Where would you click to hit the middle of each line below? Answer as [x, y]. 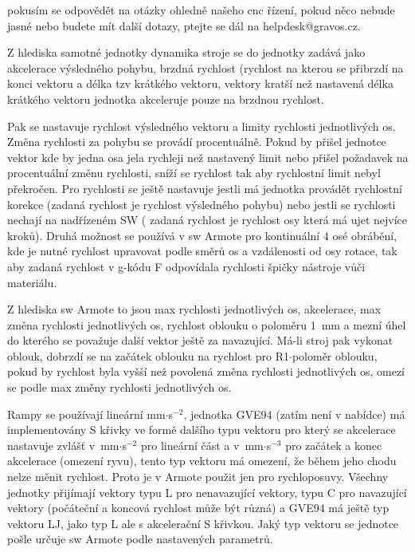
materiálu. [32, 282]
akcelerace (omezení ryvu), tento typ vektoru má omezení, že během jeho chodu [202, 461]
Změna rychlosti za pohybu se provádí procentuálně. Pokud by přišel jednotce [197, 142]
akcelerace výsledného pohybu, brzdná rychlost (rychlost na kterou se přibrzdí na [206, 67]
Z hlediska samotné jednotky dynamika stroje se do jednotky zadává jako [186, 52]
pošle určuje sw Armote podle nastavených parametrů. [140, 539]
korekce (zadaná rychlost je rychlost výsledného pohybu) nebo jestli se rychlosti [202, 204]
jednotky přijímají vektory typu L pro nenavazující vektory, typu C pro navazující [207, 492]
